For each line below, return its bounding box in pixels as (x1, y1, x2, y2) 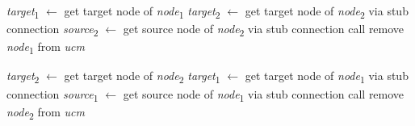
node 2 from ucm (6, 103, 85, 122)
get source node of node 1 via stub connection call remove (123, 85, 405, 104)
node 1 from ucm (6, 38, 85, 57)
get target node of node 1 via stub (245, 67, 409, 86)
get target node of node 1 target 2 (64, 2, 220, 21)
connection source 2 (6, 20, 99, 39)
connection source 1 (6, 85, 99, 104)
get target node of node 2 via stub (245, 2, 409, 21)
